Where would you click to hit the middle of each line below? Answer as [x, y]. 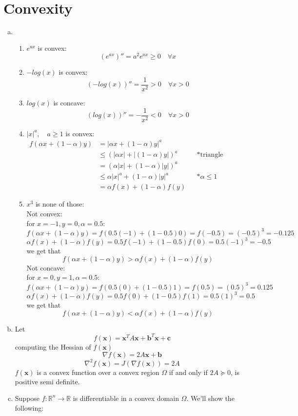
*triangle [210, 155]
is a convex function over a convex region [98, 372]
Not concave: [46, 267]
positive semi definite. [47, 382]
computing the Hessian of [53, 346]
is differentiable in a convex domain [126, 398]
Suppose [27, 398]
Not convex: [44, 214]
